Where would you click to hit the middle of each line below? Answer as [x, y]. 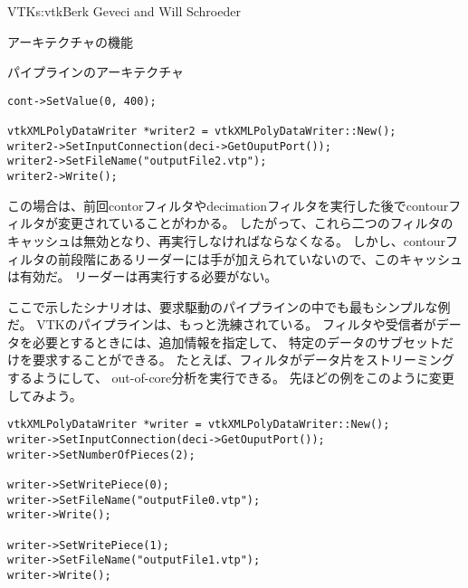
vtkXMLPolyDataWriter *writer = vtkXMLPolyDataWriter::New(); [199, 425]
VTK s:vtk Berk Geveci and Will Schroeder [124, 11]
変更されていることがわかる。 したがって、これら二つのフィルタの [255, 223]
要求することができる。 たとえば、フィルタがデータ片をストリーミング [244, 360]
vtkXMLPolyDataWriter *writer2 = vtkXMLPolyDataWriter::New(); [202, 132]
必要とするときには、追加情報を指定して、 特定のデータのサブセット [237, 341]
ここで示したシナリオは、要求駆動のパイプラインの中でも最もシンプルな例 [229, 306]
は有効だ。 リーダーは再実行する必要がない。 [143, 276]
